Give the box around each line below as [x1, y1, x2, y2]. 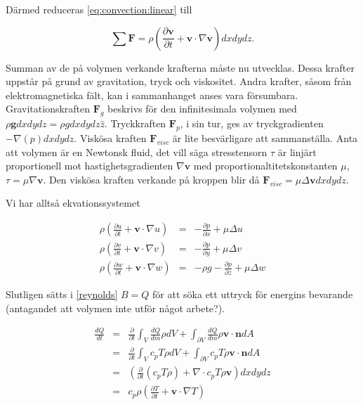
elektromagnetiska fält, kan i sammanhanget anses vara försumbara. [6, 87, 298, 102]
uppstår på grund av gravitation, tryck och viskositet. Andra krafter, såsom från [6, 74, 352, 89]
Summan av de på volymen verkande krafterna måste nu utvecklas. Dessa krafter [6, 60, 355, 75]
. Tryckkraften [104, 116, 166, 131]
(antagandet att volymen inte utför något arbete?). [6, 300, 225, 315]
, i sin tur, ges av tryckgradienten [180, 116, 324, 131]
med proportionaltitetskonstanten [193, 158, 338, 173]
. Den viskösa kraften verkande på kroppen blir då [43, 172, 260, 186]
